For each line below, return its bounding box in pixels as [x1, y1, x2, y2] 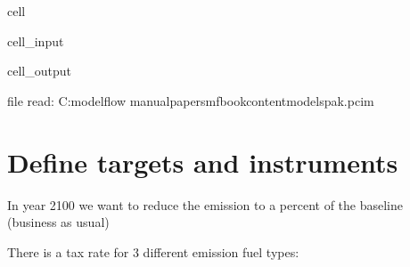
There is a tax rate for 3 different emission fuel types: [7, 242, 299, 261]
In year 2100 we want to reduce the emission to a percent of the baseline [7, 195, 403, 214]
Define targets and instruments [7, 143, 398, 180]
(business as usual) [7, 213, 110, 231]
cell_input [7, 31, 64, 50]
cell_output [7, 61, 71, 80]
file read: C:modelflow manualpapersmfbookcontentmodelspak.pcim [7, 91, 374, 109]
